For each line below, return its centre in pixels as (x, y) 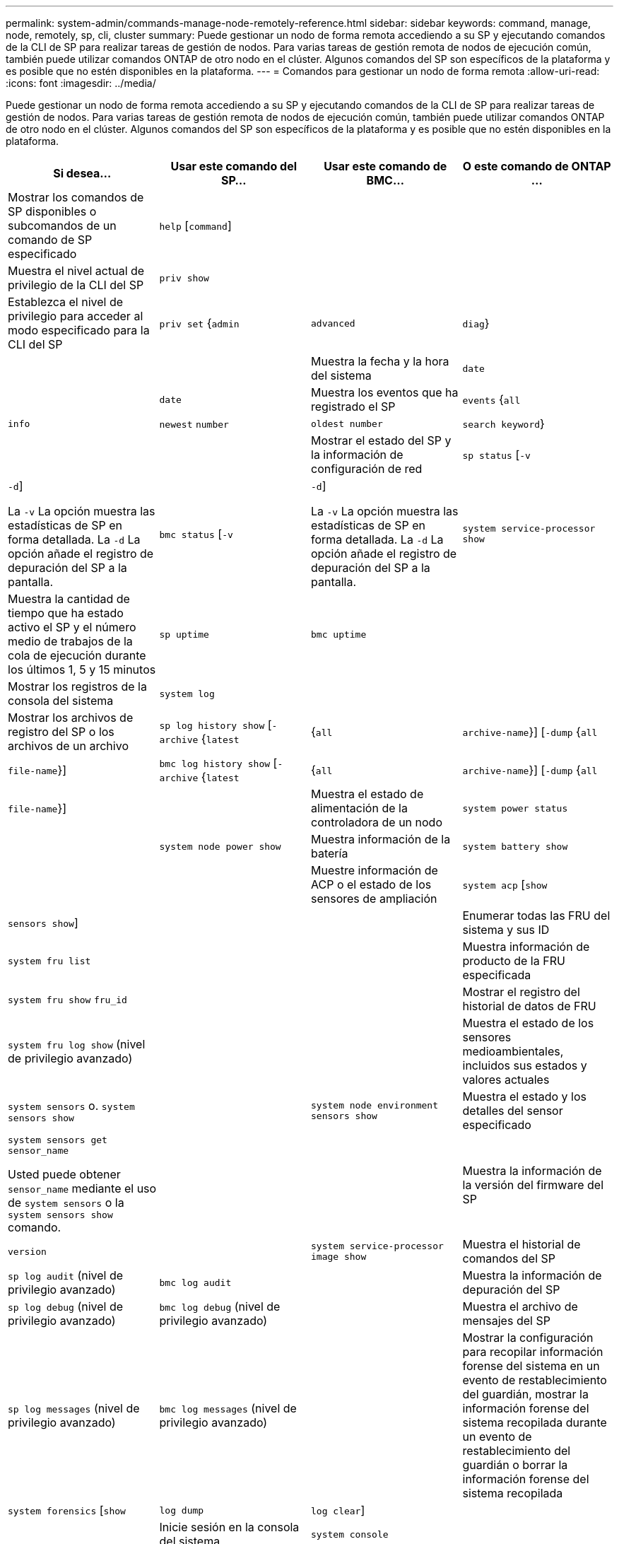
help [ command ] (195, 226)
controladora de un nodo (377, 822)
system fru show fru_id (67, 1000)
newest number (194, 425)
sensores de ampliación (374, 899)
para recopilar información (533, 1352)
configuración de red (367, 469)
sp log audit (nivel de (66, 1275)
